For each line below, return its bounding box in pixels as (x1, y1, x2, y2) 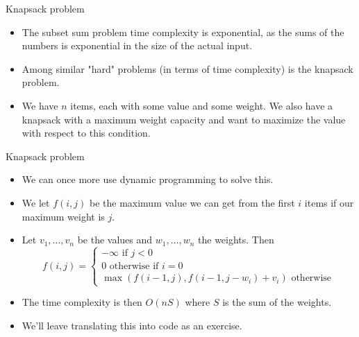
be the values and (77, 232, 153, 247)
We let (22, 195, 50, 209)
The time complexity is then (22, 295, 142, 309)
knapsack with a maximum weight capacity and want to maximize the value (22, 112, 346, 126)
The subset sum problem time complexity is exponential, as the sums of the (22, 24, 344, 39)
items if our (304, 195, 354, 209)
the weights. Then (198, 232, 274, 247)
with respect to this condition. (22, 126, 151, 140)
